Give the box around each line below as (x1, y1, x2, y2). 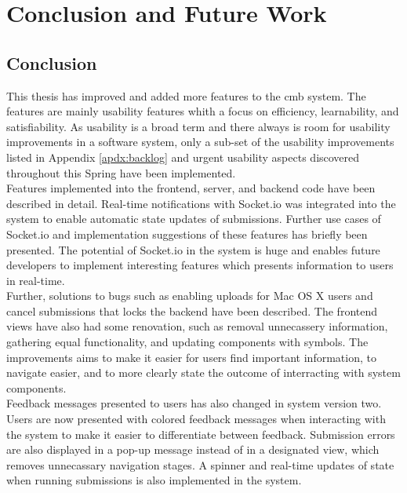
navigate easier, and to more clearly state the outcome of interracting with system (6, 364, 401, 381)
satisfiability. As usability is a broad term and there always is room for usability (6, 118, 391, 134)
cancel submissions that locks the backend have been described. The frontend (6, 302, 378, 319)
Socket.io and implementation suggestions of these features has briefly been (6, 225, 368, 242)
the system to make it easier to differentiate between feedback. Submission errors (6, 425, 395, 442)
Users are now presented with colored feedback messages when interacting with (6, 411, 386, 427)
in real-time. (6, 272, 65, 288)
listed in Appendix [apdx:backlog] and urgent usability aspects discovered (6, 148, 360, 165)
